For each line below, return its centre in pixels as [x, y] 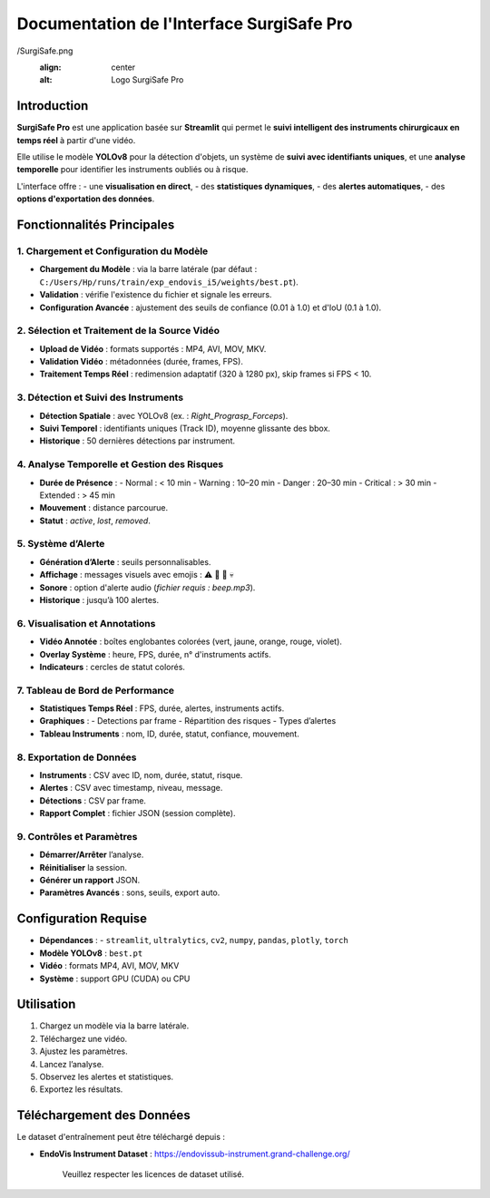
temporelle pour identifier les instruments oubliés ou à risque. [132, 170]
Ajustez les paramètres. [83, 1051]
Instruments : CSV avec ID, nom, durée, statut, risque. [141, 774]
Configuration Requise [82, 919]
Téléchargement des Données [103, 1115]
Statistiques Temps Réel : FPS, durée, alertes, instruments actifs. [162, 708]
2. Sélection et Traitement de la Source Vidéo [118, 331]
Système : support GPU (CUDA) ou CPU [115, 979]
